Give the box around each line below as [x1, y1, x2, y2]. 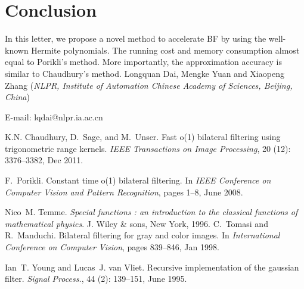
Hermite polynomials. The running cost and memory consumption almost [31, 43, 300, 56]
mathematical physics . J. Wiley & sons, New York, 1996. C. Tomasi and [5, 217, 268, 229]
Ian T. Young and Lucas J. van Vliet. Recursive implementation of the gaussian [5, 260, 299, 273]
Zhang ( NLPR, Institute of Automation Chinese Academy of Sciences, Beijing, [5, 79, 293, 91]
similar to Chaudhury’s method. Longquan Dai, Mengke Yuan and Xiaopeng [5, 67, 284, 79]
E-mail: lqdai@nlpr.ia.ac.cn [5, 110, 103, 123]
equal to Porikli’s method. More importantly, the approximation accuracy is [5, 55, 282, 68]
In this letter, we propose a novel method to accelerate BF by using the [5, 32, 266, 45]
